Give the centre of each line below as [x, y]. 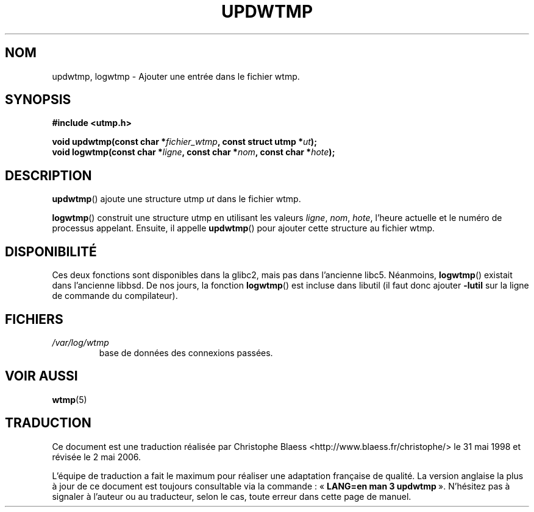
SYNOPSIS [38, 100]
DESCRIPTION [48, 175]
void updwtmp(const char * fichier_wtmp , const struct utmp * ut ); [184, 142]
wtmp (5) [69, 399]
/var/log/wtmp [80, 342]
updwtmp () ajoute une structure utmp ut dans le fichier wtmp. [176, 199]
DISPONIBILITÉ [51, 251]
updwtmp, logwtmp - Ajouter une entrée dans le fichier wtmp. [176, 76]
